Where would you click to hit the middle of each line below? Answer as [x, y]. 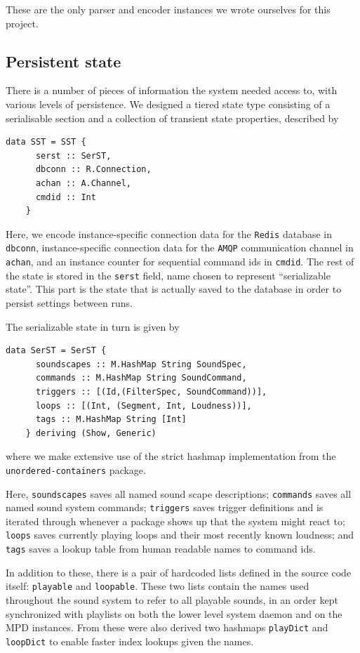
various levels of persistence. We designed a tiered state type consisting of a [168, 104]
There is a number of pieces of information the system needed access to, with [172, 90]
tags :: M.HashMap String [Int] [111, 420]
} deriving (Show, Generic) [91, 433]
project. [22, 23]
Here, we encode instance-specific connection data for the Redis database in [169, 233]
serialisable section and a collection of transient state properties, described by [172, 118]
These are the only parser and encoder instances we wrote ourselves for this [168, 9]
